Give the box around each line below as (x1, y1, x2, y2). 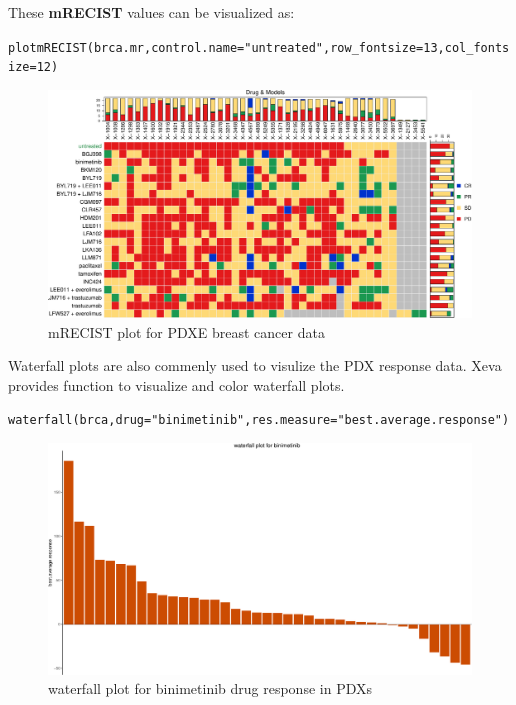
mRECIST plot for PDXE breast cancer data (48, 321, 325, 342)
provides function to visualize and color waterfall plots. (8, 374, 345, 395)
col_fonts (444, 40, 510, 55)
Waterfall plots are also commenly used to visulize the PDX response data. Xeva (8, 355, 502, 376)
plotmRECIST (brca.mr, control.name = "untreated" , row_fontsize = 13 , (8, 40, 445, 55)
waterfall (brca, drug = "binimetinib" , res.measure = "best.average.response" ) (8, 413, 510, 428)
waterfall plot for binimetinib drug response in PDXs (48, 678, 372, 699)
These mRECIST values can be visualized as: (8, 2, 295, 22)
